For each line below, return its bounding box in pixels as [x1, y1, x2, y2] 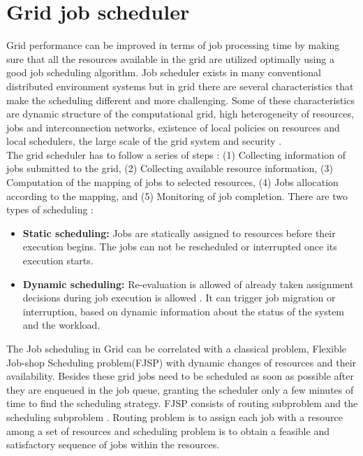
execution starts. [22, 253, 94, 268]
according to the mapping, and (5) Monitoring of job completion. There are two [6, 188, 348, 203]
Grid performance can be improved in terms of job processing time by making [6, 38, 340, 52]
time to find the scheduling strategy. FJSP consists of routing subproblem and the [6, 396, 358, 411]
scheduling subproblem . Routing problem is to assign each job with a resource [6, 409, 343, 424]
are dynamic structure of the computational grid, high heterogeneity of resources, [6, 106, 354, 121]
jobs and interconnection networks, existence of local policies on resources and [6, 120, 340, 134]
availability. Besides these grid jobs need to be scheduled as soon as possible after [6, 369, 355, 383]
